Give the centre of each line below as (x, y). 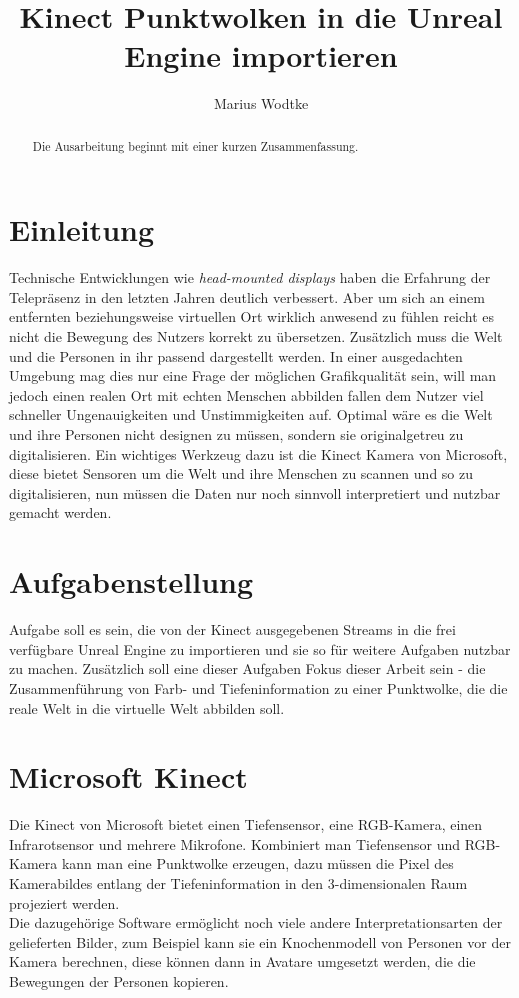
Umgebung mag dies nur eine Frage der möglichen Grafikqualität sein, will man (253, 375)
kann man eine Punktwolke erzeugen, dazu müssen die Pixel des (257, 863)
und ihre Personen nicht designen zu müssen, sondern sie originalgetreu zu (236, 434)
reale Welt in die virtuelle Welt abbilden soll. (147, 707)
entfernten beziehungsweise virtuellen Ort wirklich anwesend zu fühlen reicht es (252, 316)
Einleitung (82, 229)
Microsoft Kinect (128, 776)
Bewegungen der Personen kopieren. (119, 980)
